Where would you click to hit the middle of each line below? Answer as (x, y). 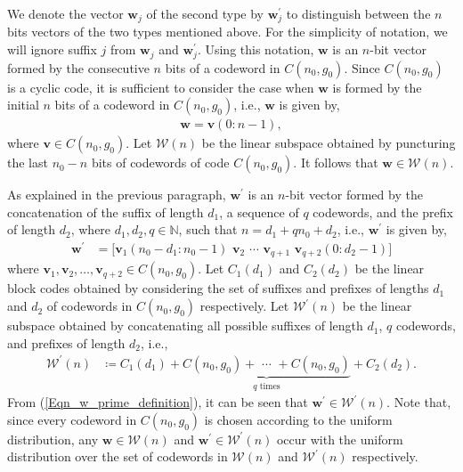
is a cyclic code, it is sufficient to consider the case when (161, 87)
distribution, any (53, 439)
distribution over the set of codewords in (118, 456)
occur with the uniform (340, 439)
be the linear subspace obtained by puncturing (329, 143)
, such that (208, 229)
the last (28, 163)
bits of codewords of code (160, 163)
